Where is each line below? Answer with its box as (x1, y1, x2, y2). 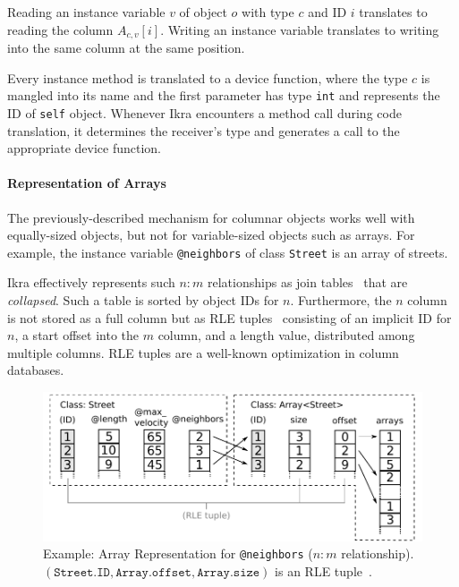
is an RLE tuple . (275, 562, 372, 581)
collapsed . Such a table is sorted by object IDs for (7, 290, 279, 309)
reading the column (7, 20, 114, 38)
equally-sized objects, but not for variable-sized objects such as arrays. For (7, 225, 415, 244)
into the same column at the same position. (7, 38, 245, 57)
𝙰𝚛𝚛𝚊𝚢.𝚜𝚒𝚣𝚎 (197, 566, 260, 580)
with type (242, 3, 294, 21)
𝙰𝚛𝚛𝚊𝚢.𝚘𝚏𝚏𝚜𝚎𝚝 (115, 566, 191, 580)
